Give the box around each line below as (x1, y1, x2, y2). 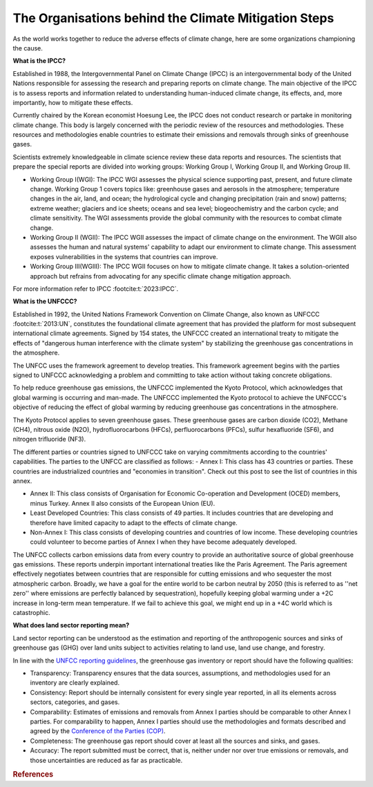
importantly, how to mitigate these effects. (12, 98, 133, 106)
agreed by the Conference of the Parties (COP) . (30, 727, 166, 735)
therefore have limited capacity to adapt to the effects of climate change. (30, 518, 238, 527)
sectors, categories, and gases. (30, 698, 120, 706)
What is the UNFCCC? (12, 297, 77, 305)
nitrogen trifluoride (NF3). (12, 435, 86, 444)
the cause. (12, 44, 43, 52)
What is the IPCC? (12, 57, 66, 65)
